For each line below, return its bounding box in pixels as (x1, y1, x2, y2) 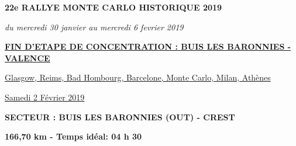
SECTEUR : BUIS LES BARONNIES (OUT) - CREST (5, 110, 235, 123)
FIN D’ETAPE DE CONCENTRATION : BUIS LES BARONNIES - (5, 40, 291, 53)
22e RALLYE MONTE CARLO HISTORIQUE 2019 (5, 1, 222, 13)
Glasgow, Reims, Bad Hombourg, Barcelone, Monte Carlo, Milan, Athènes (5, 71, 271, 84)
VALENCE (5, 51, 50, 64)
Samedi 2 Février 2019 (5, 91, 85, 103)
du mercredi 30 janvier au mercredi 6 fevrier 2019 (5, 20, 184, 33)
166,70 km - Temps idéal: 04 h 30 (5, 130, 142, 142)
